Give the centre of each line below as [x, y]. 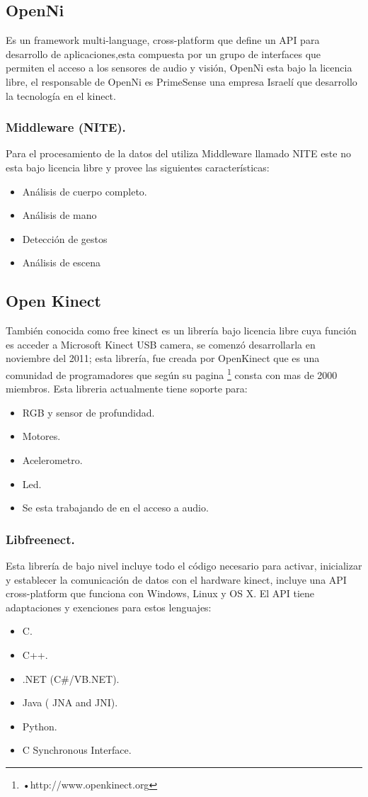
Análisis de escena [62, 262]
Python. [40, 726]
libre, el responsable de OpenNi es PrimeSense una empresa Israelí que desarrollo [182, 81]
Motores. [41, 436]
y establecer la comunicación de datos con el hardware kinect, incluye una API [176, 579]
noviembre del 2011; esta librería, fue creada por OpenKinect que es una [163, 358]
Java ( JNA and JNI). [70, 702]
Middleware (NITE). [66, 127]
